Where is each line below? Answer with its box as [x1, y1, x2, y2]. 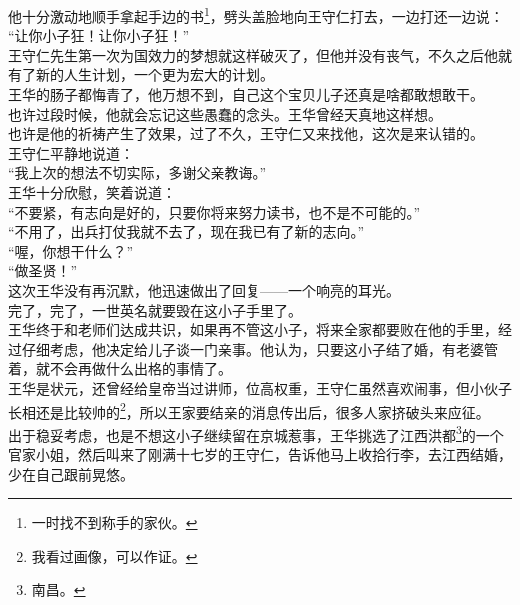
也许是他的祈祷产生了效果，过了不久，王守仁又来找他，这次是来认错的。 [8, 123, 484, 144]
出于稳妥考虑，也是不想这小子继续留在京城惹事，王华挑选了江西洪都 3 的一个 [8, 421, 504, 445]
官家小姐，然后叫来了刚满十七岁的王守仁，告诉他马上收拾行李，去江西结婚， [8, 444, 512, 465]
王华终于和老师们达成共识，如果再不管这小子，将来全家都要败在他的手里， [8, 319, 498, 340]
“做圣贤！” [8, 260, 78, 281]
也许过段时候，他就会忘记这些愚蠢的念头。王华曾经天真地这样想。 [8, 103, 442, 124]
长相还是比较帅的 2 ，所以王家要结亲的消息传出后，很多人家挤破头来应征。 [8, 398, 490, 422]
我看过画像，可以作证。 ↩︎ [31, 545, 198, 566]
